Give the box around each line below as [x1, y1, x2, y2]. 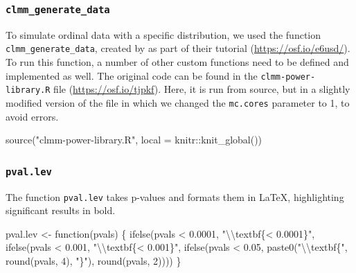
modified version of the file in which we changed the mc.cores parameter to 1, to [6, 95, 350, 109]
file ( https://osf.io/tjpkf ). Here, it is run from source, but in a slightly [53, 82, 350, 96]
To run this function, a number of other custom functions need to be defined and [6, 55, 349, 69]
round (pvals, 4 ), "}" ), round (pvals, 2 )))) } [6, 254, 181, 267]
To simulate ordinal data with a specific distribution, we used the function [6, 27, 321, 42]
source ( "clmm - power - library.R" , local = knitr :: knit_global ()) [6, 132, 262, 147]
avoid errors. [6, 109, 59, 123]
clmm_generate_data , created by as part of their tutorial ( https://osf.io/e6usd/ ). [6, 41, 350, 55]
